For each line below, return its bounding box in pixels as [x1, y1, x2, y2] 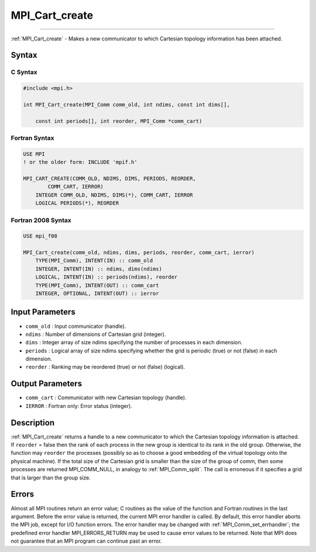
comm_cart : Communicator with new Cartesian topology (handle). [25, 394, 187, 401]
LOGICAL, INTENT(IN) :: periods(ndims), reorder [35, 274, 178, 280]
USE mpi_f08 [23, 233, 58, 239]
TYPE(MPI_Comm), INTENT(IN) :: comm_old [35, 258, 153, 264]
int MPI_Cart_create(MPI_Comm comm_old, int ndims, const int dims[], [23, 101, 231, 108]
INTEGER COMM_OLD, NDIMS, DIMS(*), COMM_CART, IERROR [35, 191, 193, 198]
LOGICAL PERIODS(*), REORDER [35, 200, 119, 207]
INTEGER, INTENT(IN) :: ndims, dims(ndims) [35, 265, 162, 272]
